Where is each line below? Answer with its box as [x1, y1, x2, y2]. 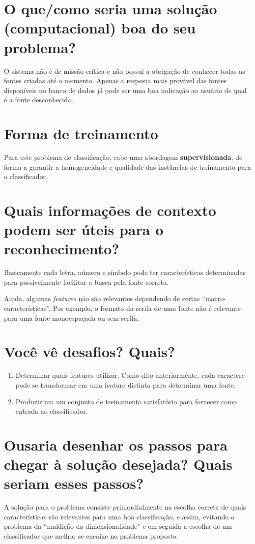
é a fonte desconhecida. [4, 94, 73, 105]
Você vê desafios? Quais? [4, 341, 175, 362]
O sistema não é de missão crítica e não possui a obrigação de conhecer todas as [4, 65, 245, 76]
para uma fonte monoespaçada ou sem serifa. [4, 312, 139, 323]
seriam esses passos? [4, 473, 144, 493]
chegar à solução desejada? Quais [4, 454, 233, 474]
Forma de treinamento [4, 123, 158, 144]
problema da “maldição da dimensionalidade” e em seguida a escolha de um [4, 521, 232, 531]
